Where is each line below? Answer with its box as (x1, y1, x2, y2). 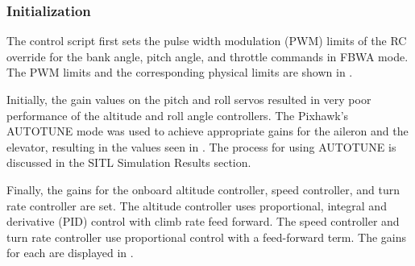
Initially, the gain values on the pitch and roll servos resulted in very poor (6, 91, 371, 107)
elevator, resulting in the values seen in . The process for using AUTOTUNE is (6, 138, 396, 155)
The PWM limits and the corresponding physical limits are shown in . (6, 64, 353, 81)
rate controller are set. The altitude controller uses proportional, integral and (6, 197, 387, 214)
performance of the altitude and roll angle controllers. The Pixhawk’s (6, 106, 349, 123)
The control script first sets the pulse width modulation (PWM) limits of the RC (6, 32, 407, 49)
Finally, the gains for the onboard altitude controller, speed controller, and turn (6, 181, 400, 197)
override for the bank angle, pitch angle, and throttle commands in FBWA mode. (6, 48, 409, 64)
